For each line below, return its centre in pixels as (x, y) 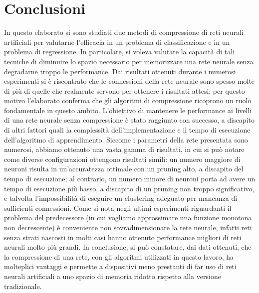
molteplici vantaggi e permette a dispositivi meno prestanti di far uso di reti (120, 266)
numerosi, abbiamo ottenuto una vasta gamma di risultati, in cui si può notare (124, 149)
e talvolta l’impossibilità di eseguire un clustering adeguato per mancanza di (121, 198)
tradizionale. (23, 286)
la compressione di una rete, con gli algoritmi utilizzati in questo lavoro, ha (119, 256)
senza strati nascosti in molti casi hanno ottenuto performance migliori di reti (123, 237)
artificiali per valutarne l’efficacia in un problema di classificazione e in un (117, 42)
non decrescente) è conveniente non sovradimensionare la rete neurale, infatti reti (128, 227)
